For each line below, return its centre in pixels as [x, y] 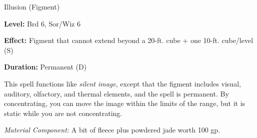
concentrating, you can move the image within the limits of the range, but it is [125, 103]
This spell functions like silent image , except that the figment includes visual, [122, 83]
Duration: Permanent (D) [45, 67]
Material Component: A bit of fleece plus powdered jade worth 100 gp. [112, 130]
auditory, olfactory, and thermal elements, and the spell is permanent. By [116, 93]
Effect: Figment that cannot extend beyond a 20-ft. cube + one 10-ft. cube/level [129, 40]
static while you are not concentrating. [63, 113]
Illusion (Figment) [32, 6]
